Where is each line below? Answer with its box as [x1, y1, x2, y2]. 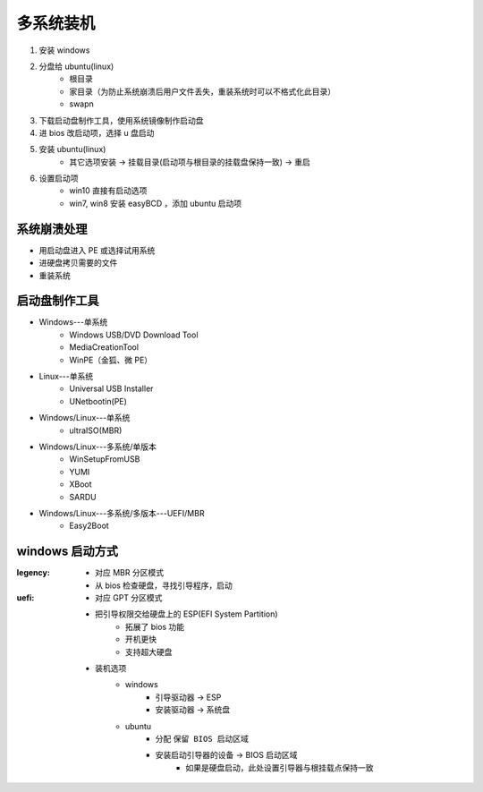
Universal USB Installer [69, 383, 154, 394]
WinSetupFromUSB [69, 454, 140, 464]
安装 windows [38, 45, 90, 55]
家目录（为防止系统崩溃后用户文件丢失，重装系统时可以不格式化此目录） [69, 86, 335, 97]
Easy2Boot [69, 520, 109, 532]
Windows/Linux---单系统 [38, 413, 131, 423]
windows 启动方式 [16, 544, 119, 559]
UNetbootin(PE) [69, 396, 127, 406]
